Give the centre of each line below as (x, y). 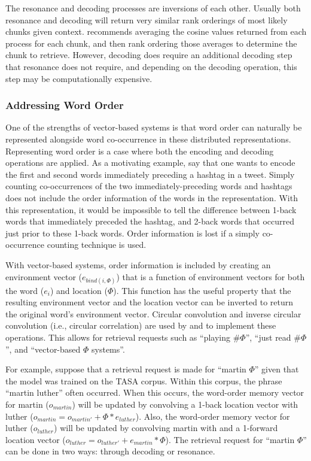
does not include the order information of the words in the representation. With (152, 197)
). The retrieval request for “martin (230, 439)
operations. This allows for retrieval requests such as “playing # (123, 337)
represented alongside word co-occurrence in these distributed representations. (148, 139)
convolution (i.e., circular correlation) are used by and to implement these (141, 325)
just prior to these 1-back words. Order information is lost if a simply (132, 233)
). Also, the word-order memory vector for (213, 416)
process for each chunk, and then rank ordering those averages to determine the (151, 43)
